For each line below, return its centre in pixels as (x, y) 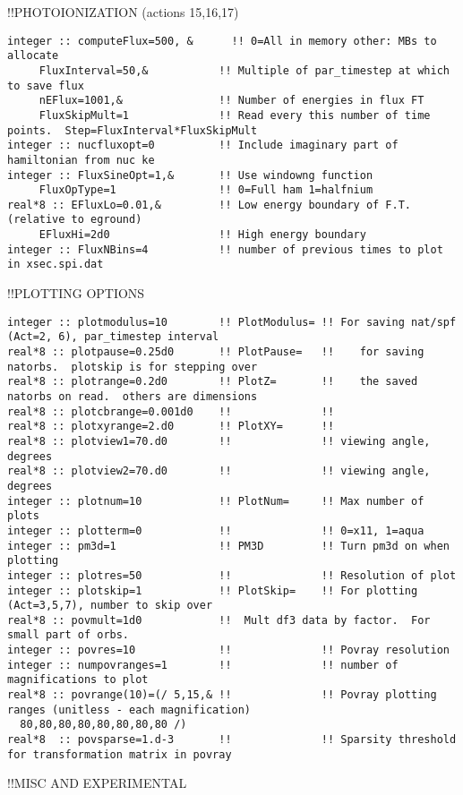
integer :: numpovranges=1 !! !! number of (203, 665)
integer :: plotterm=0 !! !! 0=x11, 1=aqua (216, 530)
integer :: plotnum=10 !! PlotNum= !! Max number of (216, 501)
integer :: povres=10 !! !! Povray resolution (228, 650)
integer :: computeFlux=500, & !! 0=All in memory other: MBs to (222, 41)
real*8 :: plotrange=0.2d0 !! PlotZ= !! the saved (213, 382)
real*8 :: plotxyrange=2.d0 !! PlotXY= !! (171, 427)
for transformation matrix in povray (120, 754)
